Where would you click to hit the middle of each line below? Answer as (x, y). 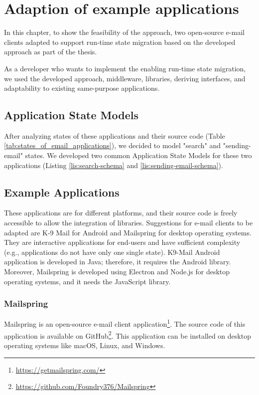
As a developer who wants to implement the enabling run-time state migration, (125, 68)
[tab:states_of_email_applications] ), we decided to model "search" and (113, 145)
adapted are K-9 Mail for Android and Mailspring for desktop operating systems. (128, 232)
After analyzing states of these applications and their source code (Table (115, 135)
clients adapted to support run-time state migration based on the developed (120, 42)
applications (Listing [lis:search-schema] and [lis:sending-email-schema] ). (114, 165)
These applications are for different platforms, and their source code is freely (121, 213)
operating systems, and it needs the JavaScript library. (87, 281)
